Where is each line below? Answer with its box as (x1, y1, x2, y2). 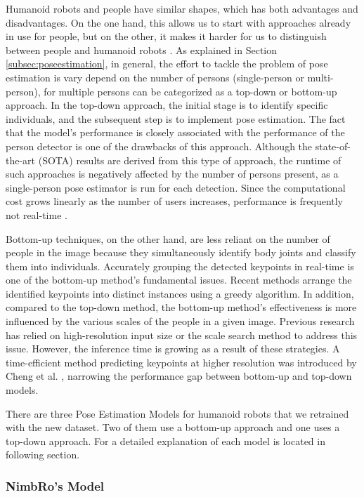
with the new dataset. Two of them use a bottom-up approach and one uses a (6, 420, 340, 435)
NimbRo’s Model (6, 477, 105, 494)
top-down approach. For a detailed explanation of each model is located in (6, 433, 325, 448)
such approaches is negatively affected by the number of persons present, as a (6, 166, 339, 181)
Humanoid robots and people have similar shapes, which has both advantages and (6, 1, 358, 15)
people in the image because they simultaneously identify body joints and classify (6, 245, 356, 260)
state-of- (315, 138, 351, 153)
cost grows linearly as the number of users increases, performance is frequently (6, 194, 344, 208)
